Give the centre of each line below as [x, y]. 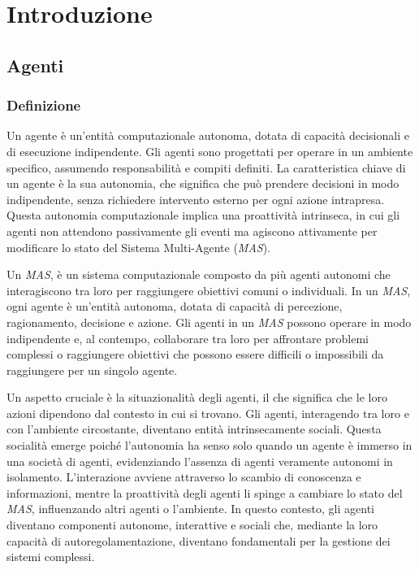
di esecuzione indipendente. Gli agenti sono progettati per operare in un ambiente [210, 151]
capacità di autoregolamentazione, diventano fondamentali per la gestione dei [199, 540]
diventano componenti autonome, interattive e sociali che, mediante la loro [192, 525]
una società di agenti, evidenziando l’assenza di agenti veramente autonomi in [200, 461]
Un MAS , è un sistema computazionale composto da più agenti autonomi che [199, 274]
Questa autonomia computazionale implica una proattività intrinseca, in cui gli [203, 215]
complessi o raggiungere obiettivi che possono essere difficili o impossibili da [195, 354]
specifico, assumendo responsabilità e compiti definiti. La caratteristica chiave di [206, 167]
